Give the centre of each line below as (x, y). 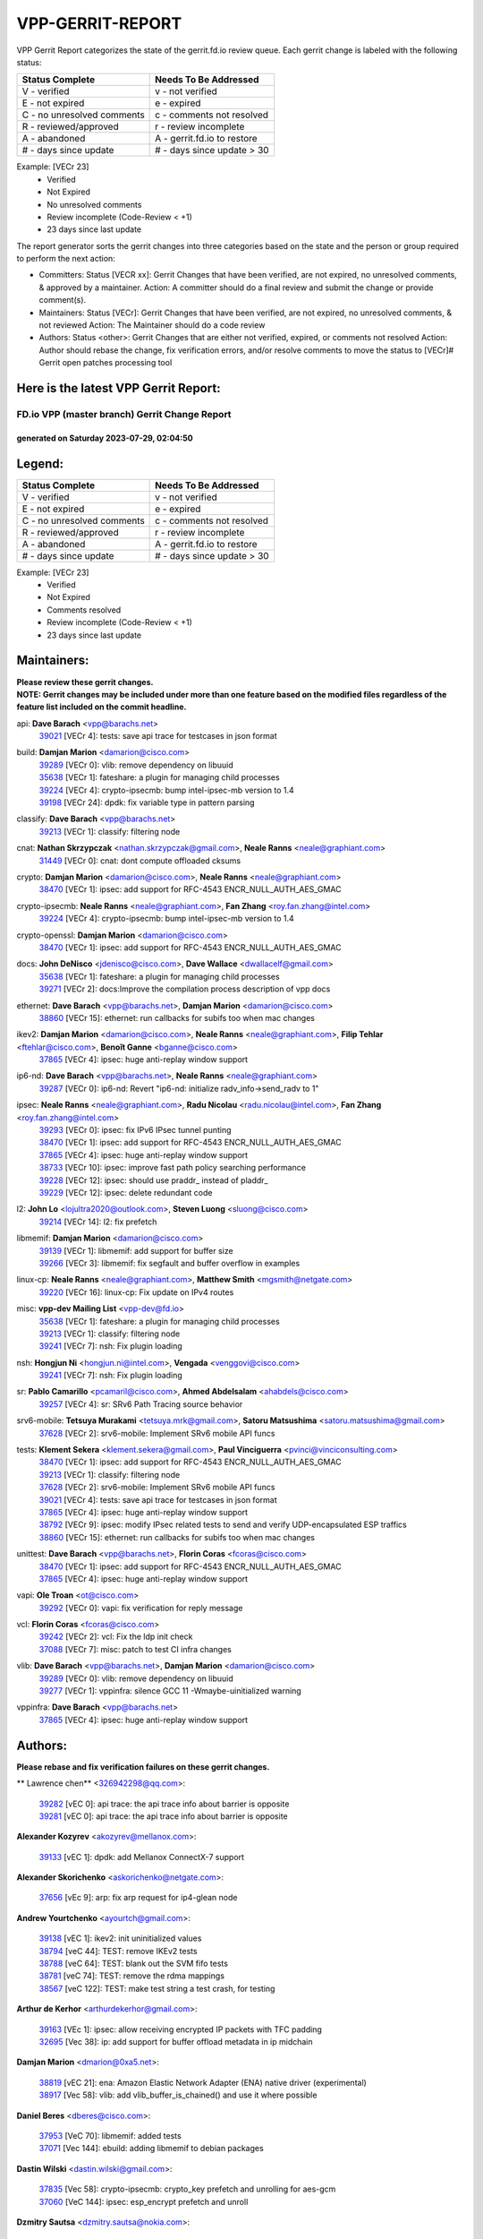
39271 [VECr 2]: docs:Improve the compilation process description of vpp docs (185, 989)
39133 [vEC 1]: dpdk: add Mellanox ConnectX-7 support (142, 1857)
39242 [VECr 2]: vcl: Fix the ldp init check (116, 1637)
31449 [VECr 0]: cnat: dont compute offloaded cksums (140, 861)
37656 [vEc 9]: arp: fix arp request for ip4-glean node (138, 1898)
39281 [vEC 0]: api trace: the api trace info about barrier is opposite (163, 1816)
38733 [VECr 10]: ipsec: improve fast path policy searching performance (172, 1168)
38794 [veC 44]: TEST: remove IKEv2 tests (118, 1951)
